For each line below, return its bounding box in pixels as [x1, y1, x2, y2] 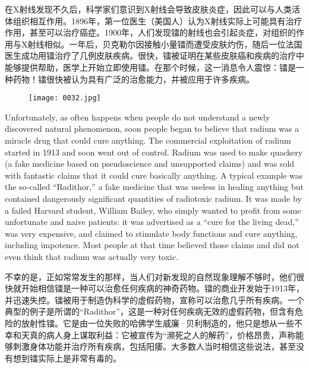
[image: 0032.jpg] [29, 94, 101, 103]
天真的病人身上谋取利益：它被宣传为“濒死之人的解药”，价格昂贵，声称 [21, 328, 296, 341]
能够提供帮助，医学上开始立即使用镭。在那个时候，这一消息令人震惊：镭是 [5, 61, 296, 73]
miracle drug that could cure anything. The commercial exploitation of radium [5, 134, 291, 146]
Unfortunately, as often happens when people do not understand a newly [5, 110, 270, 123]
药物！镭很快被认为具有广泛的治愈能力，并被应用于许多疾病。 [12, 72, 254, 85]
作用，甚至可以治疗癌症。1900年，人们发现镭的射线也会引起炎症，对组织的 [5, 26, 296, 39]
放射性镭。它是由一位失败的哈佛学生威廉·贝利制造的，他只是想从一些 [21, 316, 294, 329]
